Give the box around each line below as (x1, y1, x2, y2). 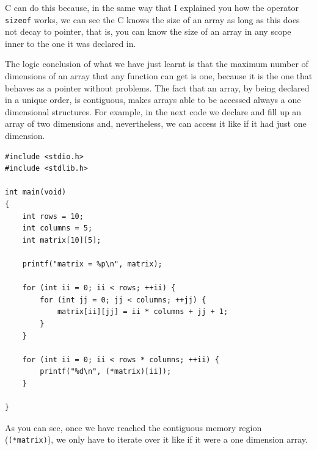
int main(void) (5, 188, 67, 197)
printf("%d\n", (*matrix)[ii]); (40, 367, 172, 376)
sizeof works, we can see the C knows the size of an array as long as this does (5, 13, 300, 26)
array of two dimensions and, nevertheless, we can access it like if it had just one (5, 117, 307, 130)
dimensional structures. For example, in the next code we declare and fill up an (5, 105, 302, 118)
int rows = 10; (22, 212, 84, 221)
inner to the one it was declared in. (5, 37, 136, 49)
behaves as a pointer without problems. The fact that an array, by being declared (5, 81, 310, 94)
